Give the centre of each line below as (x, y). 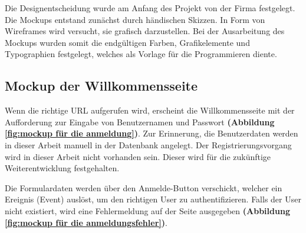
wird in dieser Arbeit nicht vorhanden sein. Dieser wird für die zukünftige (138, 156)
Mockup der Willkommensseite (101, 86)
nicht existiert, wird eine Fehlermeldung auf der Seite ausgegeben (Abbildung (147, 210)
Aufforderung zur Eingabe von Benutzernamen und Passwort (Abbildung (140, 122)
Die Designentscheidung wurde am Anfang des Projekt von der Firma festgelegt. (150, 8)
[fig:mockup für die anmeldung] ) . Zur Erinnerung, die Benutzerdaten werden (152, 133)
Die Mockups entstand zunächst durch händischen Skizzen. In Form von (135, 19)
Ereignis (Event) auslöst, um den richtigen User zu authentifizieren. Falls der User (153, 199)
